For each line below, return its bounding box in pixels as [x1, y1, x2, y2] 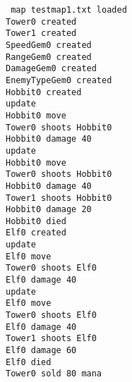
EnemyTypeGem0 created [6, 75, 112, 85]
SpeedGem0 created [6, 39, 92, 50]
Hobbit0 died [6, 216, 66, 226]
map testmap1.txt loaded [11, 5, 127, 15]
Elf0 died [6, 357, 52, 367]
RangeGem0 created [6, 51, 92, 62]
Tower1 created [6, 28, 77, 39]
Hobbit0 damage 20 [6, 204, 92, 215]
